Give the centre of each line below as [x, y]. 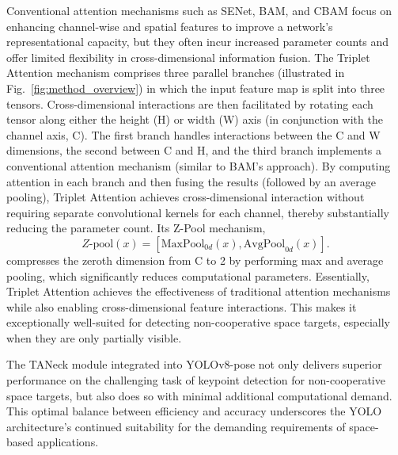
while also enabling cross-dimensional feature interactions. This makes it [182, 306]
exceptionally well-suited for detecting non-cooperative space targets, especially [198, 322]
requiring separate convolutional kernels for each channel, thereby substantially [198, 212]
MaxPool [183, 244]
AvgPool [264, 244]
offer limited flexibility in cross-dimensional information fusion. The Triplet [188, 57]
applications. [68, 442]
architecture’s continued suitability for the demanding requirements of [176, 426]
